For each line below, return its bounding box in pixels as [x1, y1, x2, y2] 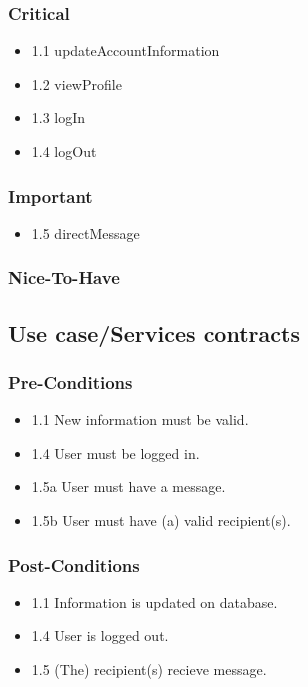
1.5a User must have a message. [31, 476, 226, 497]
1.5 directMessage [31, 222, 140, 243]
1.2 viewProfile [31, 73, 122, 94]
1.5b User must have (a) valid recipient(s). [31, 510, 291, 531]
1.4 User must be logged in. [31, 442, 200, 463]
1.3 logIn [31, 107, 86, 128]
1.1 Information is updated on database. [31, 591, 278, 612]
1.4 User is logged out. [31, 625, 169, 646]
